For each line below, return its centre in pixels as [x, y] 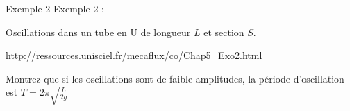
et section [224, 32]
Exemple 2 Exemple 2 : [55, 8]
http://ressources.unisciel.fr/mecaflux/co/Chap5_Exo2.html [134, 55]
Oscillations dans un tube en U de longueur [98, 32]
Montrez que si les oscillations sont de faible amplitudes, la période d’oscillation [175, 78]
